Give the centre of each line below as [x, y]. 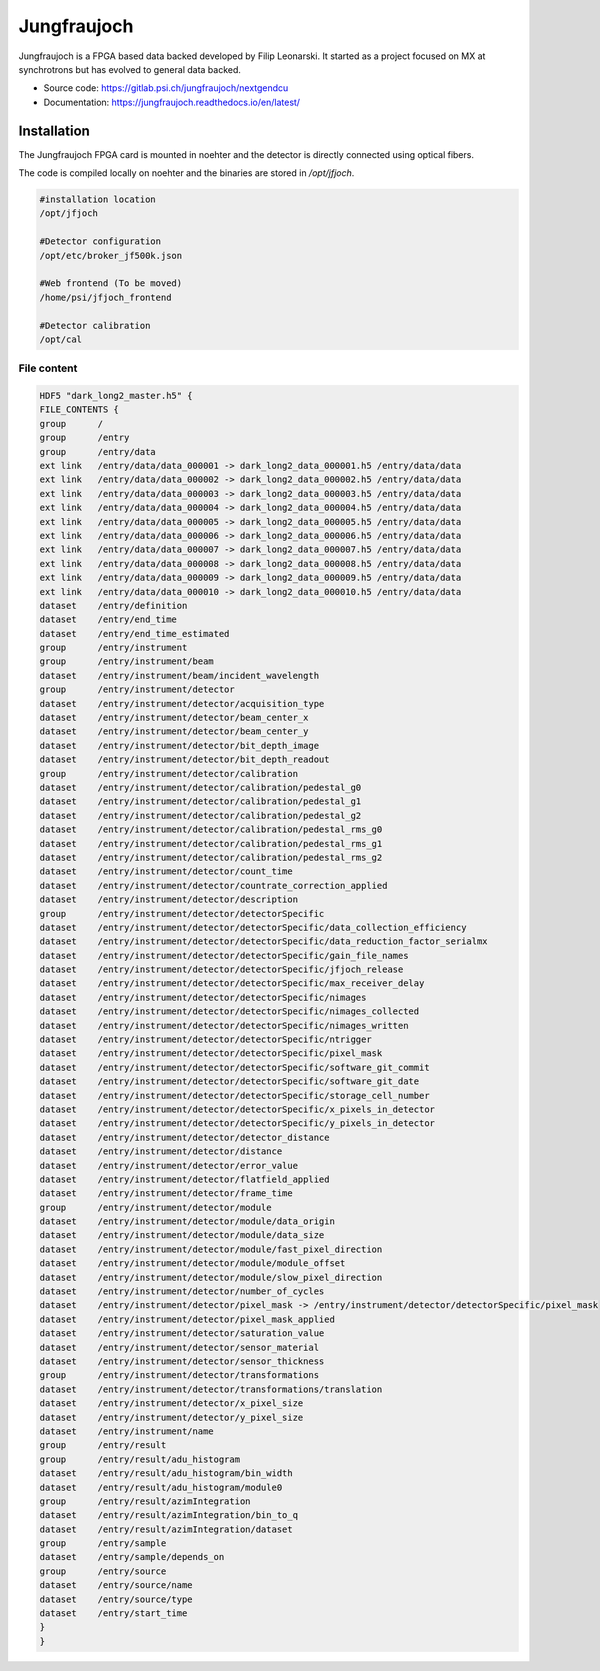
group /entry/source [103, 1571]
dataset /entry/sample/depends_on [132, 1557]
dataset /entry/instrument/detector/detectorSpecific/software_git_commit [234, 1067]
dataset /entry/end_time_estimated [134, 633]
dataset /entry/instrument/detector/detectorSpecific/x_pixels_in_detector [237, 1109]
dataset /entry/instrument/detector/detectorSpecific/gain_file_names [224, 955]
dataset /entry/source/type [116, 1599]
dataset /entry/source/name [116, 1585]
